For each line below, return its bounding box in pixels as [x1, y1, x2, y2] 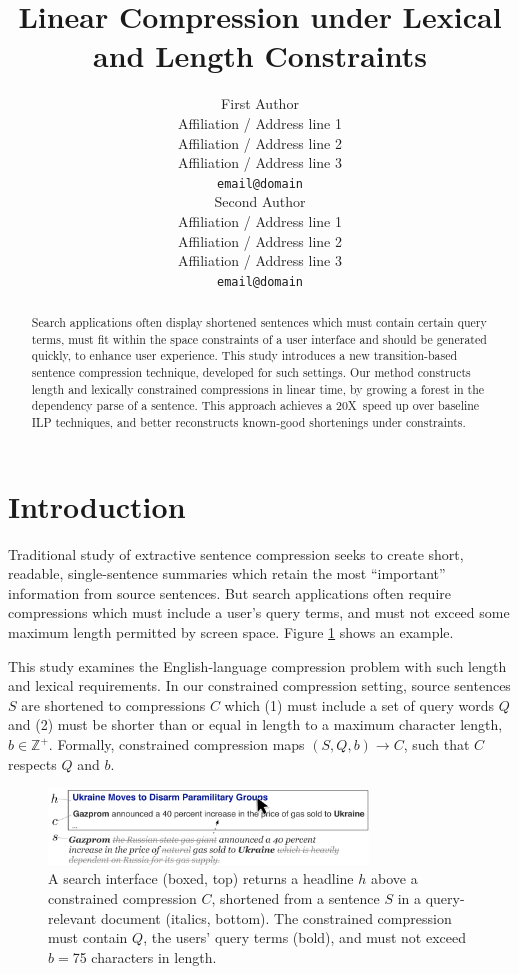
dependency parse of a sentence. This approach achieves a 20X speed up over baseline [31, 397, 480, 414]
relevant [48, 907, 97, 928]
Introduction [8, 485, 186, 526]
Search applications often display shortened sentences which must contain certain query [31, 314, 487, 331]
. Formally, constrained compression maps [48, 734, 305, 755]
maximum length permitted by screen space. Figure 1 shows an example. [8, 622, 454, 643]
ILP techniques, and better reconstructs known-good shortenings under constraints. [31, 414, 466, 431]
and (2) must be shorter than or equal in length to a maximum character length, [8, 714, 503, 735]
